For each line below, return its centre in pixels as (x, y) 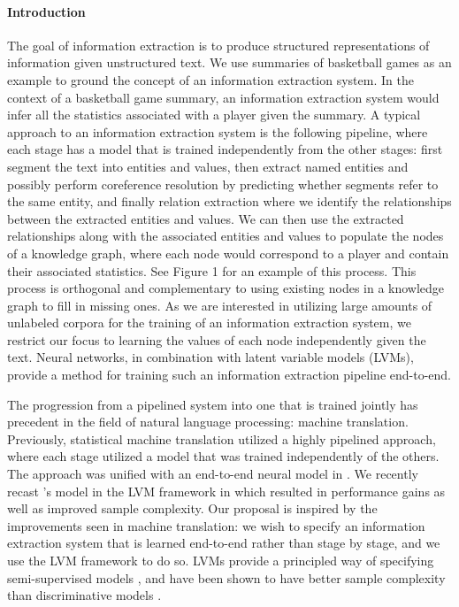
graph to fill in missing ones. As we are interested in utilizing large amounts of (220, 305)
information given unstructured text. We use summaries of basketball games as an (229, 62)
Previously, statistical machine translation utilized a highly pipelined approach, (222, 438)
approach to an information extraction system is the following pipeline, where (218, 131)
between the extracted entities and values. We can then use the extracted (206, 218)
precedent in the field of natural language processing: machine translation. (208, 422)
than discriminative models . (84, 595)
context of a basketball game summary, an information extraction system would (223, 97)
